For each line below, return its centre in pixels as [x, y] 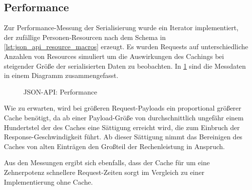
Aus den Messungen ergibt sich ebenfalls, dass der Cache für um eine [107, 162]
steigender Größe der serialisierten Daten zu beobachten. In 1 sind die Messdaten [125, 66]
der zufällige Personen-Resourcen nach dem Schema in [85, 37]
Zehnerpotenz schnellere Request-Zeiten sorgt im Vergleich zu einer [104, 172]
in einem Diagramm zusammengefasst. [61, 75]
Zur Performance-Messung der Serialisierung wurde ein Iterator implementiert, [121, 28]
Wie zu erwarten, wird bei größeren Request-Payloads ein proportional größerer [123, 108]
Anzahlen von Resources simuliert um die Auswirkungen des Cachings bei [114, 56]
